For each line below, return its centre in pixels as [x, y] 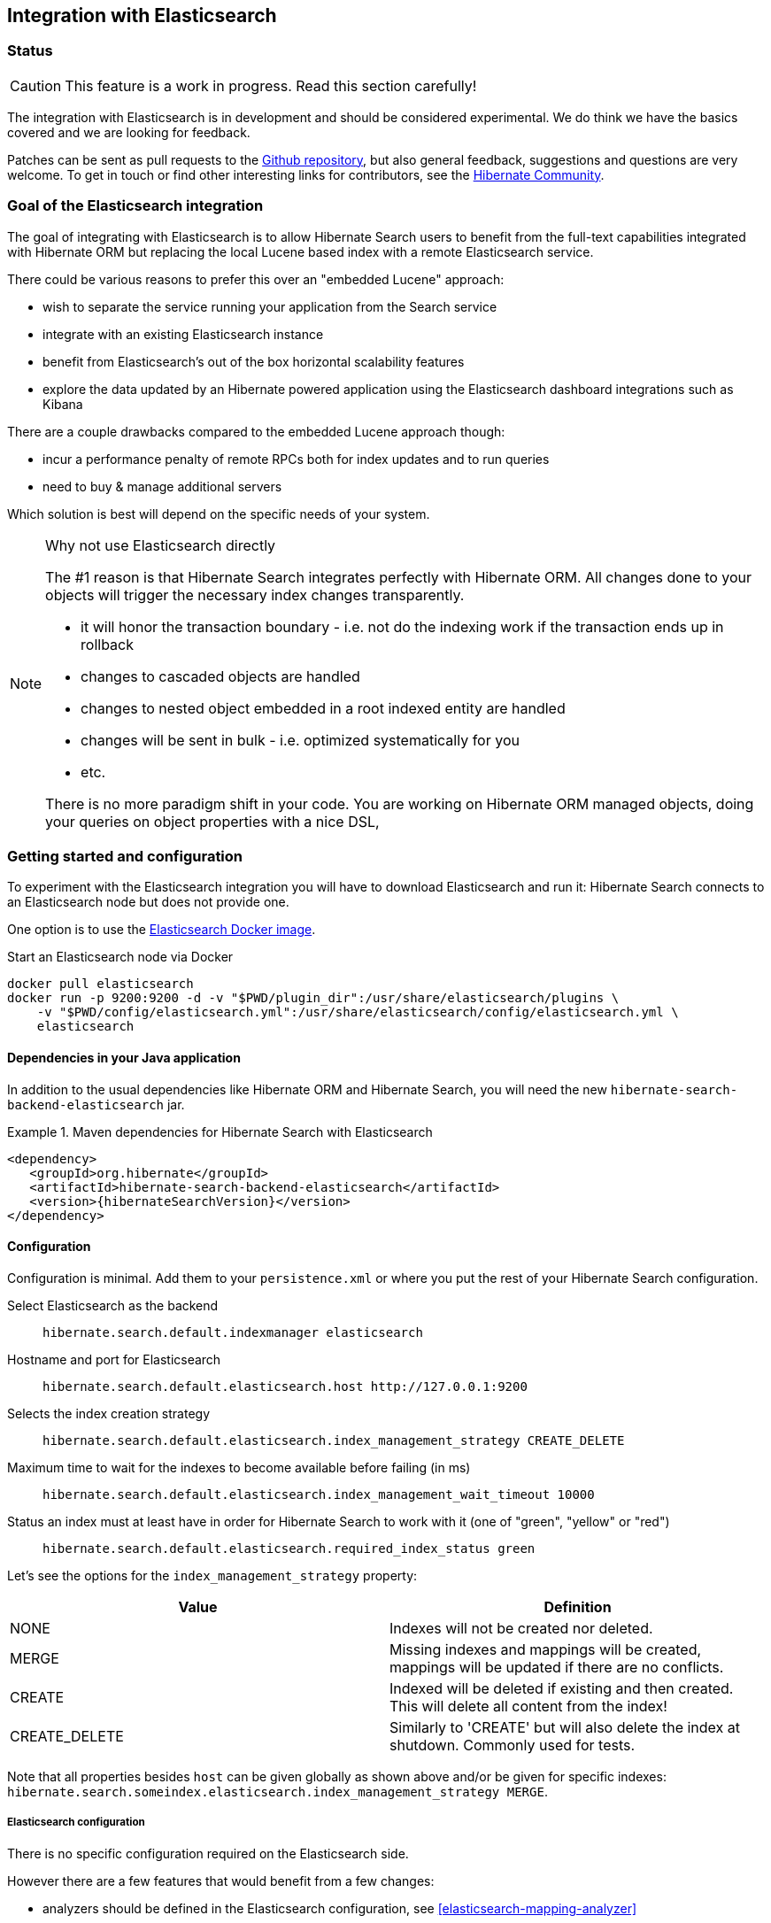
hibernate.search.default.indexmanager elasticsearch [233, 1332]
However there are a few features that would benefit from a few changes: [221, 1881]
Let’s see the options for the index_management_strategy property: [212, 1575]
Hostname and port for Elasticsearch [114, 1359]
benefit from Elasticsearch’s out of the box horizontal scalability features [254, 361]
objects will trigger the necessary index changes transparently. [255, 595]
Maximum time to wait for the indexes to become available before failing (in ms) [239, 1467]
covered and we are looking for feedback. [129, 132]
